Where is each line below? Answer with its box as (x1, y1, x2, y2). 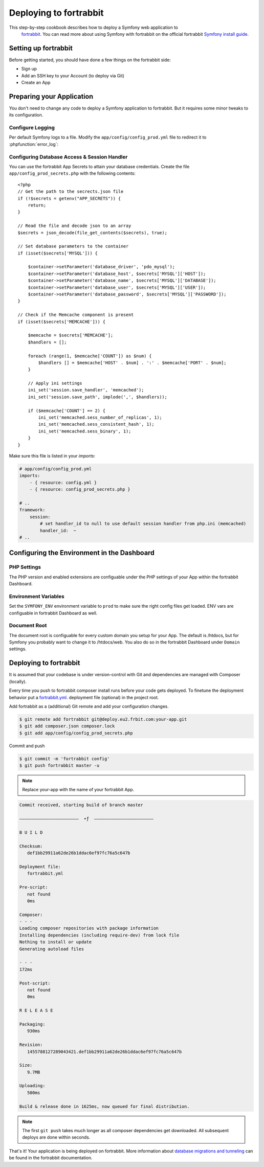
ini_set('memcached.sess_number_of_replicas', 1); (38, 415, 162, 420)
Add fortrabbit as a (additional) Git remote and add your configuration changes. (9, 703, 169, 709)
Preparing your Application (9, 92, 93, 100)
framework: (19, 507, 45, 513)
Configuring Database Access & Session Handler (9, 153, 128, 160)
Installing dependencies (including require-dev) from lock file (19, 932, 179, 938)
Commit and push (9, 743, 45, 749)
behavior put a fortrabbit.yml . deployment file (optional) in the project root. (9, 694, 159, 700)
